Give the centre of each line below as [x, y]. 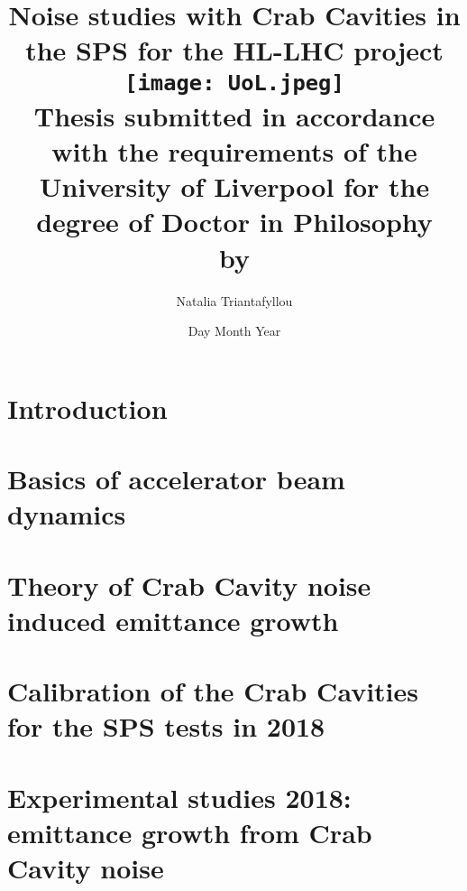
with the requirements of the [234, 151]
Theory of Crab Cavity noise [189, 585]
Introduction [87, 408]
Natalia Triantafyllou [234, 300]
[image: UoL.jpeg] [234, 83]
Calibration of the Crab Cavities [213, 691]
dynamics [67, 514]
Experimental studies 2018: [179, 797]
